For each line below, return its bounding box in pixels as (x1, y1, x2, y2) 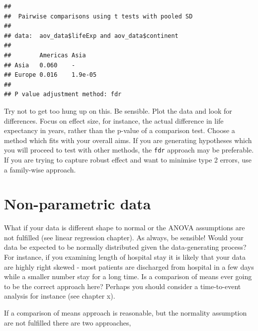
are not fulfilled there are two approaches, (4, 317, 131, 328)
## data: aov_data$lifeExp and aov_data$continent (4, 32, 178, 39)
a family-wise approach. (4, 164, 76, 174)
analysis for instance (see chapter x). (4, 291, 115, 301)
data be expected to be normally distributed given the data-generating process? (4, 242, 247, 252)
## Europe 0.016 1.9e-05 (4, 71, 97, 79)
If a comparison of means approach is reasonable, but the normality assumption (4, 308, 247, 318)
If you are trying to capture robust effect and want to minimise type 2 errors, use (4, 154, 252, 165)
